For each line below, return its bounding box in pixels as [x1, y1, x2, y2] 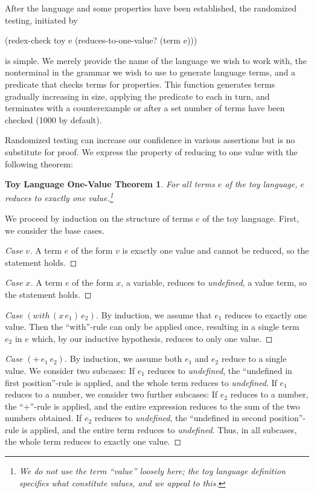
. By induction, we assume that [95, 308, 212, 321]
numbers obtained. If [5, 411, 82, 424]
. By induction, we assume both [64, 352, 182, 365]
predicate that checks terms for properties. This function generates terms [5, 77, 275, 90]
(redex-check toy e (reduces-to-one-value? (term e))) [5, 34, 197, 47]
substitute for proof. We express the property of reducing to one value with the [5, 145, 298, 158]
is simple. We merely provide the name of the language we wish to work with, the [5, 54, 307, 66]
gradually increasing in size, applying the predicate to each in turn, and [5, 89, 270, 102]
